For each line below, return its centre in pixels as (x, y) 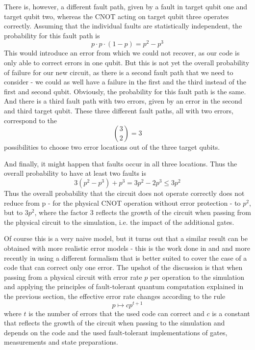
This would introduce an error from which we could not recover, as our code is (122, 53)
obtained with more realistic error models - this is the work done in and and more (127, 248)
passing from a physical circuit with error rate (73, 277)
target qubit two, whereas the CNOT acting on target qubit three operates (116, 16)
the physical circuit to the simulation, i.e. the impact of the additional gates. (119, 222)
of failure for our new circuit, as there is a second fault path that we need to (119, 72)
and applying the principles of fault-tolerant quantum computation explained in (124, 286)
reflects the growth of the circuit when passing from (173, 212)
